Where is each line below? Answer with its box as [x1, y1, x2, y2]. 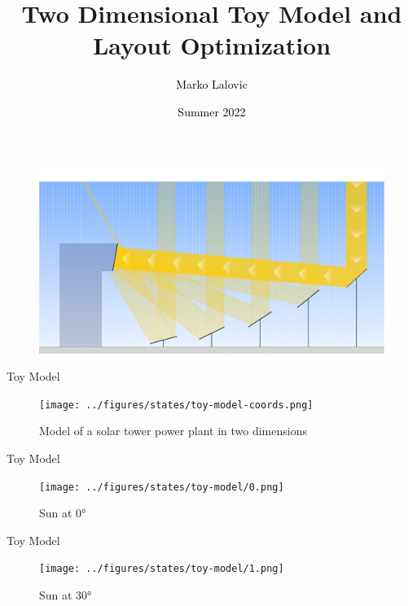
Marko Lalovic [176, 76, 248, 93]
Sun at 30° [39, 586, 92, 604]
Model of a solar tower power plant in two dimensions [39, 422, 307, 439]
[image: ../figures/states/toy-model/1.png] [39, 563, 284, 575]
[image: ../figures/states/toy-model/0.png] [39, 481, 284, 493]
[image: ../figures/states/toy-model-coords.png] [39, 399, 314, 411]
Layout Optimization [92, 28, 331, 62]
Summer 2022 [178, 102, 246, 120]
